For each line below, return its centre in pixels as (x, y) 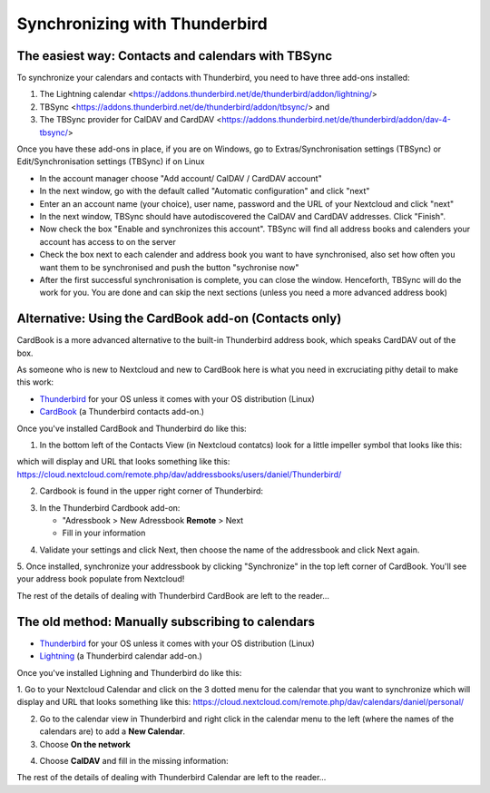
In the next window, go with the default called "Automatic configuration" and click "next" (205, 191)
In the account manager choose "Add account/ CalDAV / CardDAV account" (181, 178)
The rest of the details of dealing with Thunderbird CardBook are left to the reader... (173, 595)
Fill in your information (104, 533)
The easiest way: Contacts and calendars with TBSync (175, 56)
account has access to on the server (108, 241)
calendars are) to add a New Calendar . (113, 731)
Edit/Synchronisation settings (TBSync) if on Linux (111, 162)
